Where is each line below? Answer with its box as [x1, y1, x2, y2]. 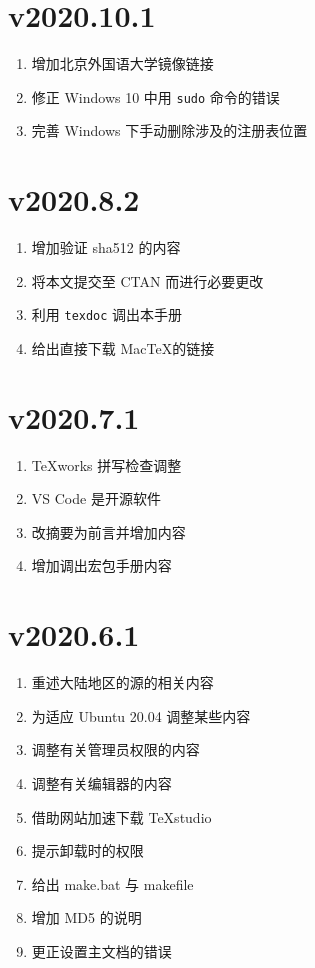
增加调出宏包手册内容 [31, 555, 172, 576]
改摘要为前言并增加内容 [31, 521, 186, 542]
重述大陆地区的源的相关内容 [31, 672, 214, 693]
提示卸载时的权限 [31, 840, 144, 861]
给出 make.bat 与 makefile [31, 873, 194, 894]
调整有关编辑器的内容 [31, 772, 172, 793]
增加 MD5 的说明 [31, 907, 142, 928]
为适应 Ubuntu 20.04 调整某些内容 [31, 705, 251, 726]
